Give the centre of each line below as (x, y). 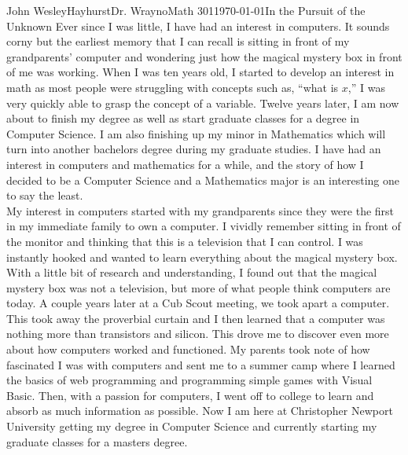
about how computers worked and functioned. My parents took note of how (188, 349)
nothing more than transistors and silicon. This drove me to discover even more (198, 334)
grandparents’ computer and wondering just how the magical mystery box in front (204, 56)
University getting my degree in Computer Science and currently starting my (192, 426)
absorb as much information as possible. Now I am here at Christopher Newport (200, 411)
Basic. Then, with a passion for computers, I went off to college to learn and (190, 395)
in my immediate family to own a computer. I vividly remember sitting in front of (204, 226)
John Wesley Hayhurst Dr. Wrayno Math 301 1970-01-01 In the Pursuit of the (186, 10)
